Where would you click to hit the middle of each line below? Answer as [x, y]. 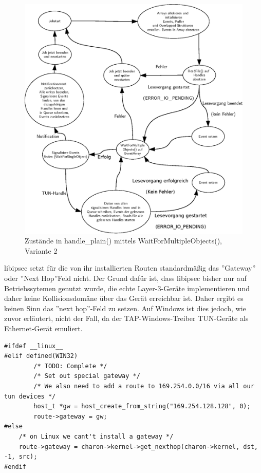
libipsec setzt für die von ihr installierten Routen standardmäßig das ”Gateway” [130, 268]
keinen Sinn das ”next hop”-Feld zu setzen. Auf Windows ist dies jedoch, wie [125, 308]
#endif [15, 467]
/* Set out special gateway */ [87, 376]
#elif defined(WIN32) [41, 356]
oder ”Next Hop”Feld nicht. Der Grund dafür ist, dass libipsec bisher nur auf [125, 278]
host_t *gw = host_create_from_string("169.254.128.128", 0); [142, 406]
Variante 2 [41, 250]
